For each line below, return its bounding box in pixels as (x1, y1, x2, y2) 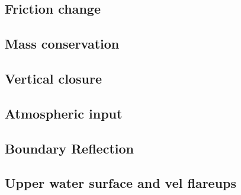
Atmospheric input (5, 104, 123, 122)
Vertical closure (5, 69, 102, 87)
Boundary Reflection (5, 139, 134, 157)
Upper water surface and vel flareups (5, 174, 237, 192)
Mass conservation (5, 34, 120, 53)
